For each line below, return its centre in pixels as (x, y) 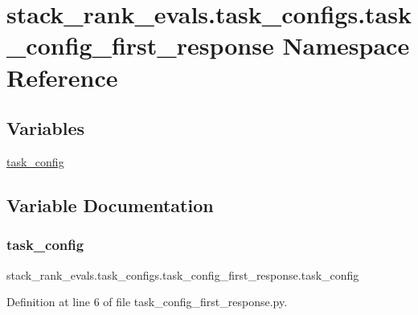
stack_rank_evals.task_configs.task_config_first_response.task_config (183, 274)
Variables (46, 128)
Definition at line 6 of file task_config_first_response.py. (147, 302)
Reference (62, 77)
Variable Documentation (110, 205)
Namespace (346, 45)
